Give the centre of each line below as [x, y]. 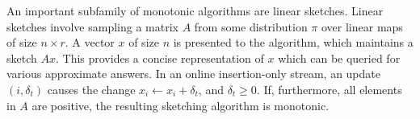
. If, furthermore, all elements [329, 89]
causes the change [91, 89]
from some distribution [251, 26]
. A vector [90, 42]
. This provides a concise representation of [160, 57]
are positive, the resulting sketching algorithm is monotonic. [181, 105]
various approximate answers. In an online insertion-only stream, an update [193, 74]
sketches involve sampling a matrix [92, 26]
